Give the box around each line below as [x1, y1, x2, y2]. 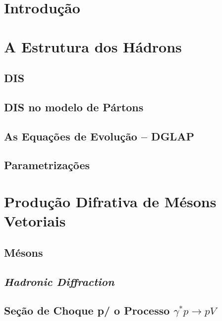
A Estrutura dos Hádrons [4, 36, 182, 56]
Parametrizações [4, 157, 90, 173]
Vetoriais [4, 211, 66, 231]
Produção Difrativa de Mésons [4, 191, 217, 212]
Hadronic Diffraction [4, 274, 114, 289]
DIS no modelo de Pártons [4, 99, 144, 114]
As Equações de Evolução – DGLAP [4, 128, 194, 143]
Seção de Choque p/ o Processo [4, 303, 170, 318]
